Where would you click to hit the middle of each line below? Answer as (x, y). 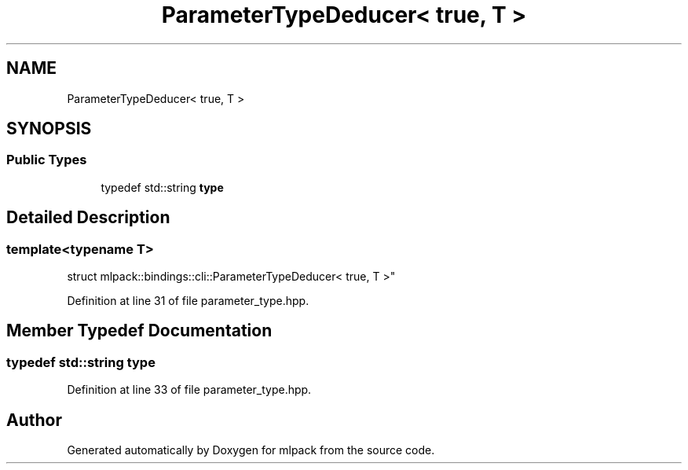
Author (34, 420)
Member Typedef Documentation (139, 331)
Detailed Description (88, 218)
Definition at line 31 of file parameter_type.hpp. (188, 301)
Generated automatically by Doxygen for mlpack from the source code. (251, 450)
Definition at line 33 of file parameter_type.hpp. (189, 390)
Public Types (47, 160)
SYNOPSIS (49, 129)
